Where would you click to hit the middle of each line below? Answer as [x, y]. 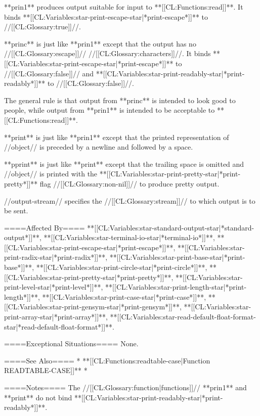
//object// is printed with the [51, 174]
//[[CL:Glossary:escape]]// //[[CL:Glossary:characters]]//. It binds [107, 53]
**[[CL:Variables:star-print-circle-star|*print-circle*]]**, [122, 267]
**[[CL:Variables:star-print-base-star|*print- [177, 257]
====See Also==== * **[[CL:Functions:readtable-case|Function [107, 360]
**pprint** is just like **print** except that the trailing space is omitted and [124, 164]
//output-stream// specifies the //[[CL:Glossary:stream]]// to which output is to [130, 200]
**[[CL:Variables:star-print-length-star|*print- [176, 287]
